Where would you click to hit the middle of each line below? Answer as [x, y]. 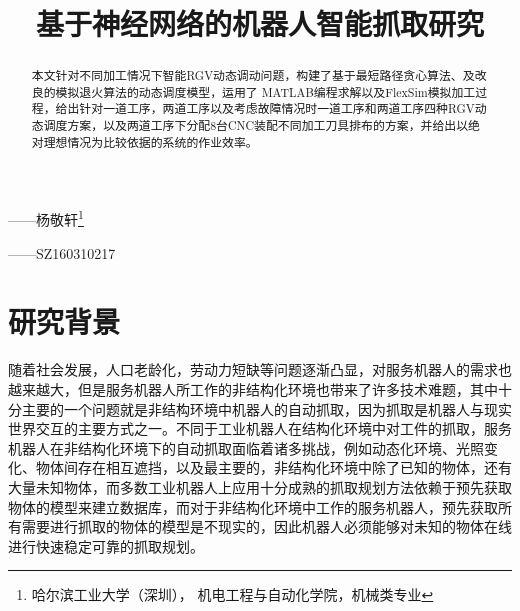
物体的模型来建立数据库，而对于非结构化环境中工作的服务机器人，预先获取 [253, 506]
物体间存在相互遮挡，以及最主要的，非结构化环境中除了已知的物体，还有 [273, 467]
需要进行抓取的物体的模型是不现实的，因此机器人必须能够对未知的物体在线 [266, 526]
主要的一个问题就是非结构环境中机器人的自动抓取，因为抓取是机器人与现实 [266, 408]
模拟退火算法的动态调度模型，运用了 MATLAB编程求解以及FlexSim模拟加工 [265, 91]
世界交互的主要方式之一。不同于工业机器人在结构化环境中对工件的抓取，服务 [260, 428]
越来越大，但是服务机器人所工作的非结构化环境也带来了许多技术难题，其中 [253, 389]
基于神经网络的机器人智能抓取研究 [259, 23]
